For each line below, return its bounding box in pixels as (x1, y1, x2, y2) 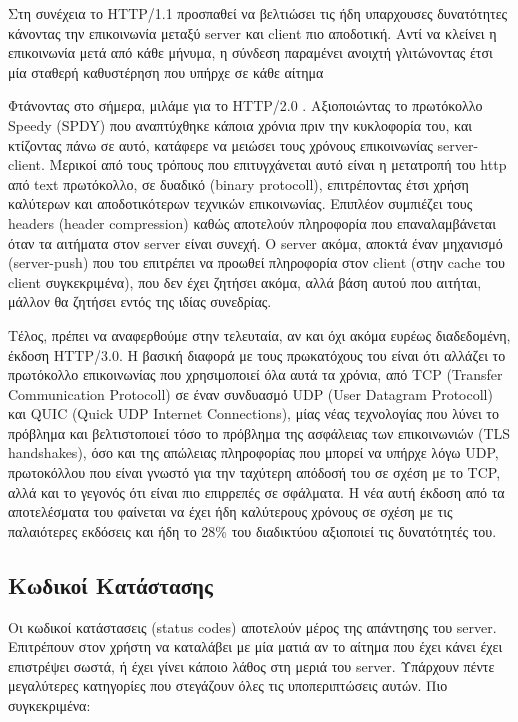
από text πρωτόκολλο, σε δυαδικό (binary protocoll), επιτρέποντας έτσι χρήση (8, 173, 469, 194)
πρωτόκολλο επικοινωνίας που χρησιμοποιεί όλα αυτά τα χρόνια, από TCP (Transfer (8, 364, 503, 385)
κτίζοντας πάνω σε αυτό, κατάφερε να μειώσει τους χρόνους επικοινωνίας (8, 134, 433, 155)
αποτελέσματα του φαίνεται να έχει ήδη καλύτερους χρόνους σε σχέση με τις (8, 501, 453, 522)
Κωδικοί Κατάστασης (8, 569, 213, 600)
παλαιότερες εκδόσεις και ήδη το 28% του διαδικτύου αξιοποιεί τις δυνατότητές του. (8, 520, 497, 541)
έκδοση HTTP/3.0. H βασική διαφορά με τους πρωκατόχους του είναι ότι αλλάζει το (8, 344, 506, 365)
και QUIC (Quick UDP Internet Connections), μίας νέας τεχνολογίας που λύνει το (8, 403, 499, 424)
